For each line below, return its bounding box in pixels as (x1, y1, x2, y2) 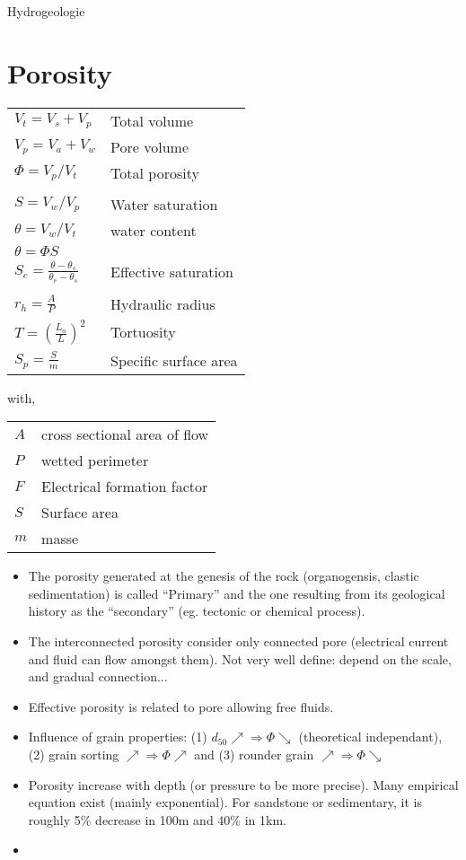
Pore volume (110, 136, 189, 157)
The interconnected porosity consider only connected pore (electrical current (28, 632, 449, 651)
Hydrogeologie (7, 2, 85, 20)
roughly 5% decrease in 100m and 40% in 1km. (28, 810, 286, 829)
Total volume (110, 110, 194, 131)
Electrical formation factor (41, 476, 208, 497)
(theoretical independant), (298, 727, 443, 746)
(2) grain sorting (28, 745, 119, 764)
